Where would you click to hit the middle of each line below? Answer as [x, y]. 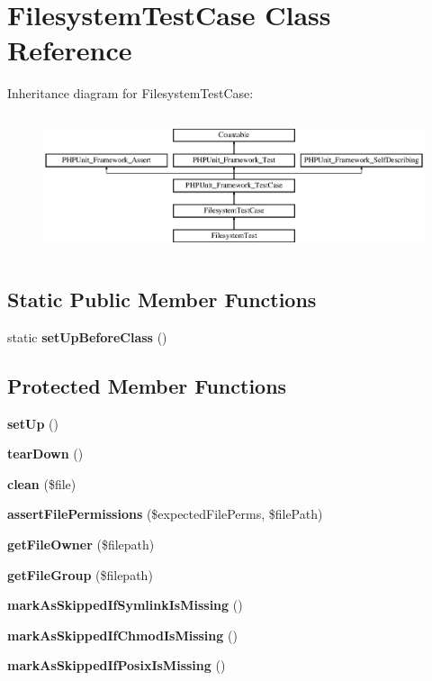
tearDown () [45, 454]
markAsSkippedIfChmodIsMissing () [122, 635]
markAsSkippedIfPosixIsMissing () [117, 665]
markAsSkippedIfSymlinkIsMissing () [125, 605]
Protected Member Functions [147, 385]
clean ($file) [42, 483]
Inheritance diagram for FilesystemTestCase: [130, 93]
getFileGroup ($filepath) [80, 574]
